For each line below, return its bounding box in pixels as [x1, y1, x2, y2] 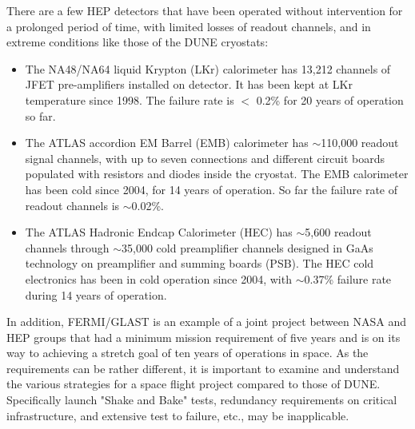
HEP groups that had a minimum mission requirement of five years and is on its [6, 328, 401, 345]
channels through [25, 239, 110, 256]
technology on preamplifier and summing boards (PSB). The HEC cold [25, 255, 374, 272]
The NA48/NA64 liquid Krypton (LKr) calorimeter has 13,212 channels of [25, 60, 391, 77]
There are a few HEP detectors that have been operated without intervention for [6, 2, 403, 18]
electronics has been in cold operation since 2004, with [25, 270, 292, 287]
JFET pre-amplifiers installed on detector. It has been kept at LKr [25, 76, 353, 93]
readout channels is [25, 197, 120, 213]
